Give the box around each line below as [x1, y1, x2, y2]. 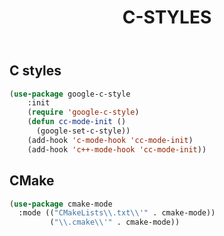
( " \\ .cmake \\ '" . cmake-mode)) [49, 217, 181, 228]
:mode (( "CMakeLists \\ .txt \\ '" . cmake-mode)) [18, 208, 216, 218]
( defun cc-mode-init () [27, 117, 127, 127]
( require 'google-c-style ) [27, 107, 140, 118]
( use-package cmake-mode [9, 199, 113, 209]
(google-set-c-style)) [35, 126, 131, 136]
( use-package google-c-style [9, 89, 131, 99]
